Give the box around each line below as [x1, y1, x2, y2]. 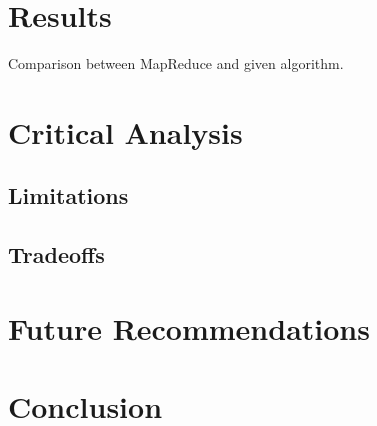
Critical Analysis [8, 111, 243, 152]
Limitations [8, 180, 129, 211]
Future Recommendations [8, 307, 370, 348]
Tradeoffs [8, 239, 105, 270]
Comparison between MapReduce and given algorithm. [8, 53, 344, 74]
